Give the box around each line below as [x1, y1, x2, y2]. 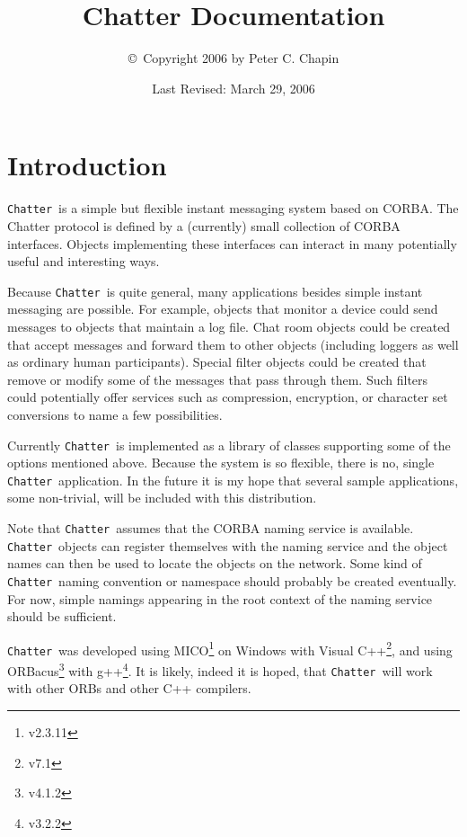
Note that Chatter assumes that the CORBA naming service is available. [7, 519, 414, 537]
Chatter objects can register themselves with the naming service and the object [7, 536, 448, 555]
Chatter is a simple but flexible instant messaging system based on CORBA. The [7, 199, 459, 218]
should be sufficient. [7, 607, 117, 626]
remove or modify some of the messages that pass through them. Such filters [7, 370, 428, 388]
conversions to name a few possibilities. [7, 405, 223, 423]
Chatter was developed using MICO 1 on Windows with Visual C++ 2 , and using [7, 637, 453, 659]
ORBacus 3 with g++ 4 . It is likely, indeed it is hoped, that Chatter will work [7, 659, 433, 680]
